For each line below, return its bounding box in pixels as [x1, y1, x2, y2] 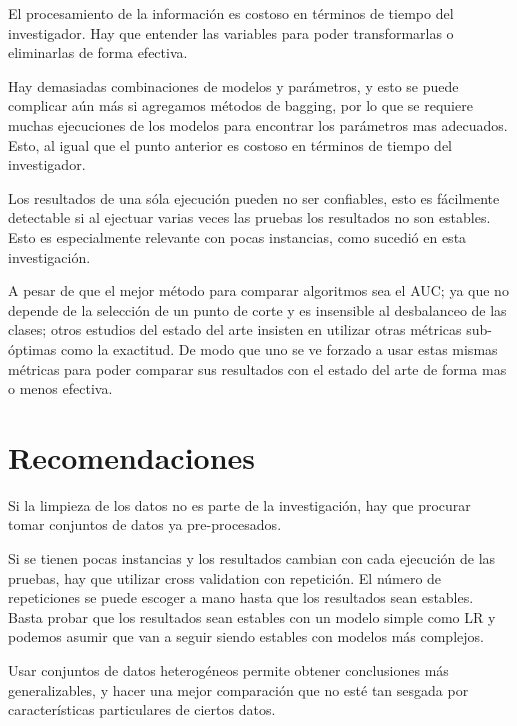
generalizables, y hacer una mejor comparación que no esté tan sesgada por [8, 679, 469, 700]
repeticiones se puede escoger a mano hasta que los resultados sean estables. [8, 587, 474, 608]
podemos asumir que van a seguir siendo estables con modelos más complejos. [8, 626, 484, 647]
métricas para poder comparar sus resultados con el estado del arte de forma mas [8, 358, 507, 379]
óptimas [8, 338, 57, 359]
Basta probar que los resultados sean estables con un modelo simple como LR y [8, 606, 496, 627]
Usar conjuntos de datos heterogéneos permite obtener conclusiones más [8, 659, 449, 680]
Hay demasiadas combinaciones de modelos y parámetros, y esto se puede [8, 75, 459, 96]
